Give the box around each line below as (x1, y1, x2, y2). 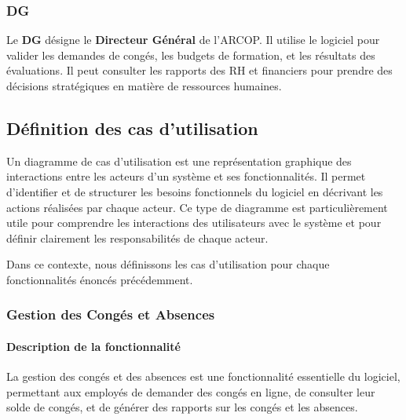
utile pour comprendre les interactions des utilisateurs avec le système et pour (6, 214, 382, 231)
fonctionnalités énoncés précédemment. (6, 271, 193, 287)
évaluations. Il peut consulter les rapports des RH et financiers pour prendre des (6, 62, 393, 79)
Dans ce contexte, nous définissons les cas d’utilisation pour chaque (6, 256, 330, 272)
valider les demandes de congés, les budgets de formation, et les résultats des (6, 46, 375, 63)
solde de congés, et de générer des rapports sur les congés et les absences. (6, 399, 358, 415)
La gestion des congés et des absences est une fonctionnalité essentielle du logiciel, (6, 368, 401, 385)
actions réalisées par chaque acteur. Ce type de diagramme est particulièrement (6, 199, 388, 215)
